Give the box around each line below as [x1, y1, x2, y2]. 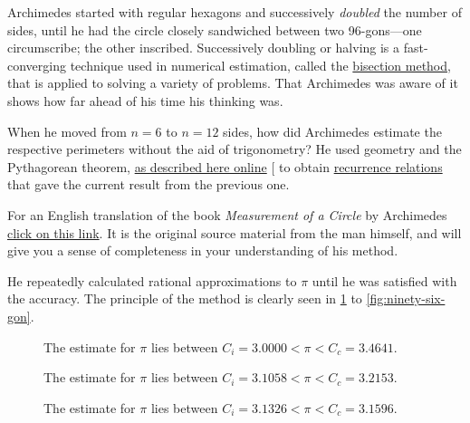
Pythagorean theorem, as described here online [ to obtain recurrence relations [7, 157, 443, 176]
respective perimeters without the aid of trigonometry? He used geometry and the [7, 139, 462, 159]
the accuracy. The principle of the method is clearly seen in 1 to [7, 289, 362, 308]
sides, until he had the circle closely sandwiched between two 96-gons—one [7, 20, 422, 39]
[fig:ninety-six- [366, 289, 446, 308]
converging [7, 55, 66, 74]
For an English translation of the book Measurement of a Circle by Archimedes [7, 205, 447, 224]
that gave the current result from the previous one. [7, 175, 290, 194]
